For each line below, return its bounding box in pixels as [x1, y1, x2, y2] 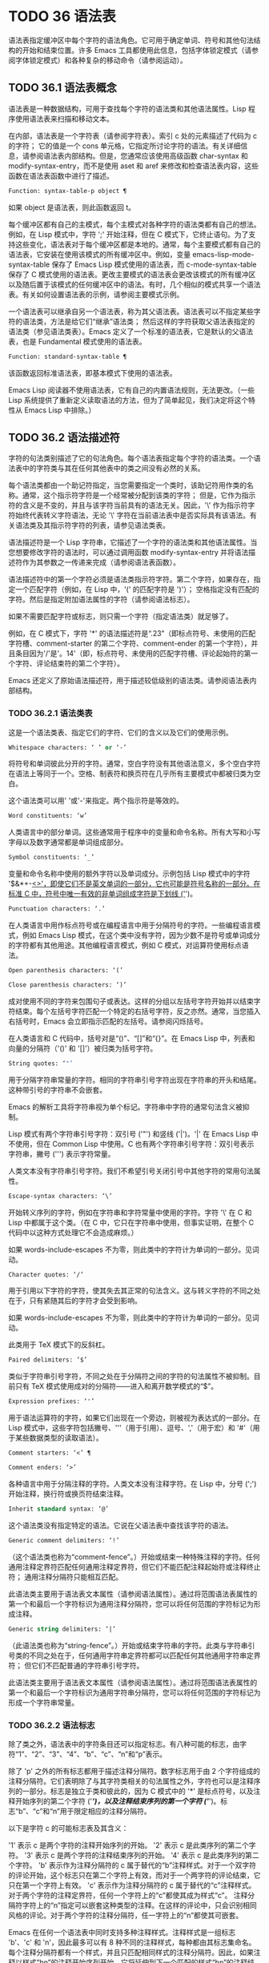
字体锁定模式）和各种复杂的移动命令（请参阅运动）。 [14, 55, 187, 65]
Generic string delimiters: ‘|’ [8, 1625, 116, 1633]
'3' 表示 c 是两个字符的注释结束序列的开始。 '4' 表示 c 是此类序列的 [23, 1850, 246, 1860]
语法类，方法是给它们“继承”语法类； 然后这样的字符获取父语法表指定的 [22, 316, 255, 326]
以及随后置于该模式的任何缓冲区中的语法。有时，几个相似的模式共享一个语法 [8, 280, 261, 289]
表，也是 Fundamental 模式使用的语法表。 [8, 336, 147, 346]
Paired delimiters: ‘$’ [8, 1356, 88, 1364]
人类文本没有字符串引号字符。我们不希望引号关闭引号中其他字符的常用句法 [8, 1166, 254, 1176]
